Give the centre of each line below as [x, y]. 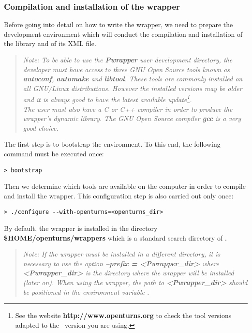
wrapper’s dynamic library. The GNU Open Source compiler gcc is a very [132, 118]
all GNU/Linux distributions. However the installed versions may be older [133, 88]
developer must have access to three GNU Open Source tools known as [126, 69]
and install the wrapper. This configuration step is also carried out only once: [119, 195]
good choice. [41, 128]
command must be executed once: [54, 153]
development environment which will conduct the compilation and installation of [123, 34]
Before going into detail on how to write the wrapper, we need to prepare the [119, 24]
